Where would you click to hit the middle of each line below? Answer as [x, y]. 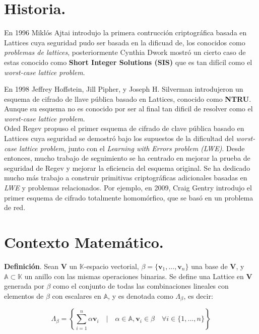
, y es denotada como [141, 295]
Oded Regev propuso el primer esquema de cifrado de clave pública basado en [124, 128]
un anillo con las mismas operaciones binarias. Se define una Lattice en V [138, 276]
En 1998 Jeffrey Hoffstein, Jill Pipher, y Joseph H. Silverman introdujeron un [124, 89]
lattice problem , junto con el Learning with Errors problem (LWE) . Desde [132, 148]
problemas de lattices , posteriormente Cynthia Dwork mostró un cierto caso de [125, 52]
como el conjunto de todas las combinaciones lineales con [141, 286]
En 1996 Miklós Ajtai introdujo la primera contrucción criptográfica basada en [125, 32]
